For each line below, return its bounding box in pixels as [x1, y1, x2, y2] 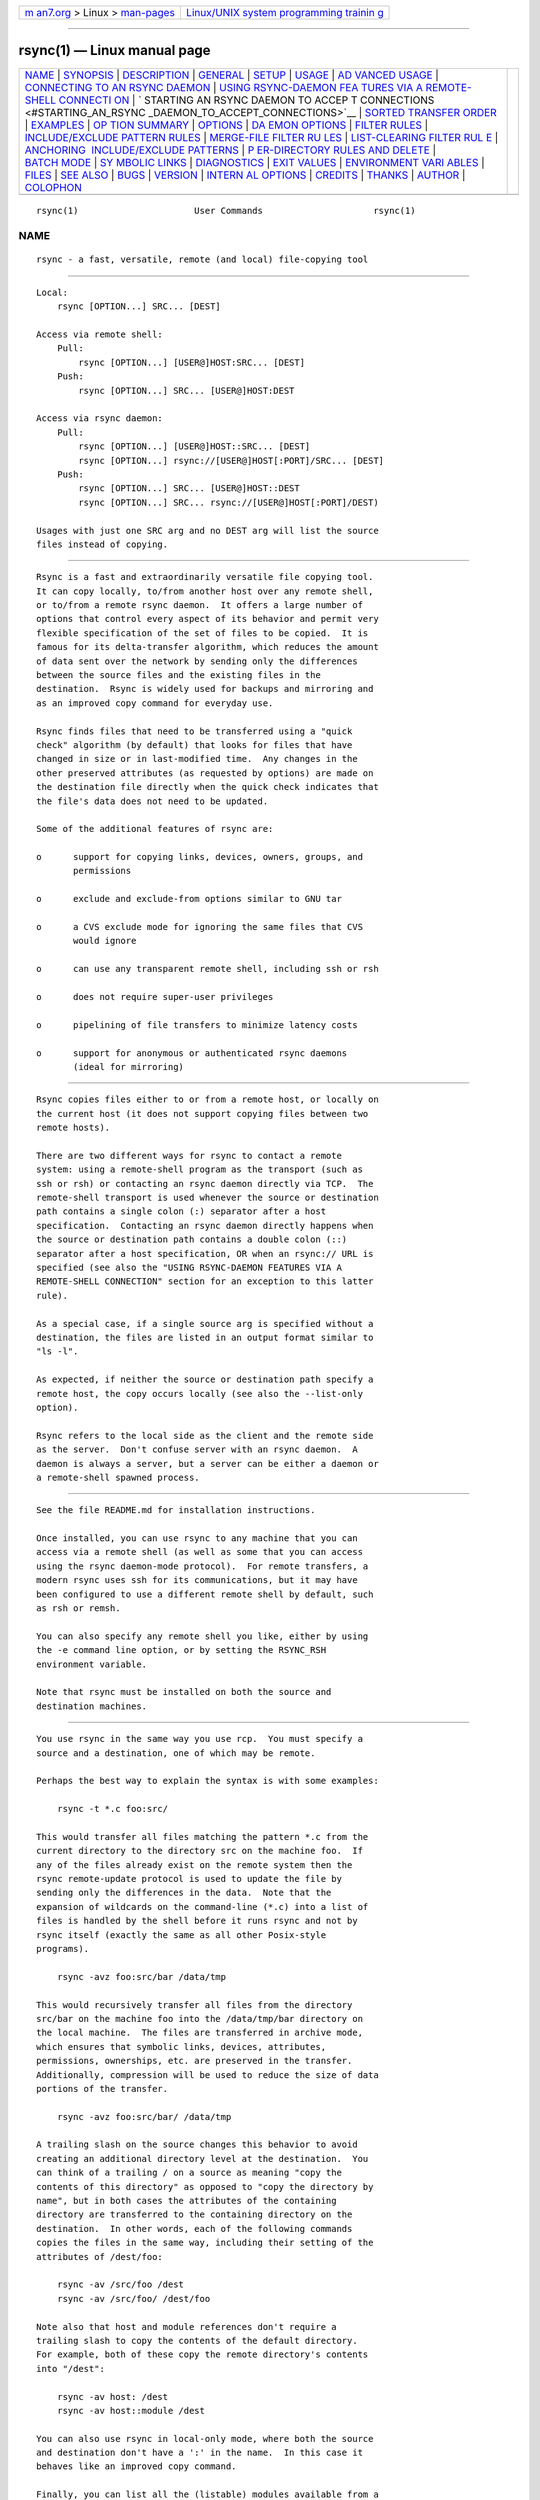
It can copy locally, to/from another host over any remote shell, [36, 585, 374, 597]
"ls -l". [36, 1346, 79, 1357]
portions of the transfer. [36, 2083, 169, 2094]
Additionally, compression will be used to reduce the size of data [36, 2069, 379, 2080]
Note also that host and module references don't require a [36, 2321, 337, 2332]
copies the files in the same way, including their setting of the [36, 2237, 374, 2249]
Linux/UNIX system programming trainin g [186, 6, 384, 19]
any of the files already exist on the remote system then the [36, 1859, 353, 1870]
